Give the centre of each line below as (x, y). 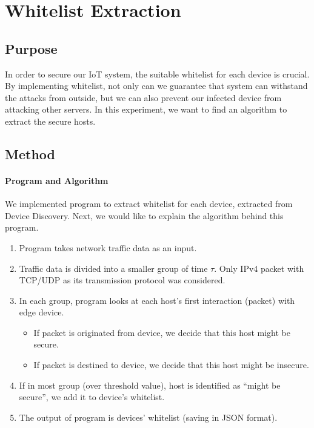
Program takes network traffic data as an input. (108, 247)
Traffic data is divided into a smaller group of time (113, 268)
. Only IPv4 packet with (259, 268)
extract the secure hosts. (50, 121)
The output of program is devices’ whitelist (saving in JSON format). (148, 417)
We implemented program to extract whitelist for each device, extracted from (149, 204)
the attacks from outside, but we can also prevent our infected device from (143, 97)
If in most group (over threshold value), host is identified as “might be (150, 385)
